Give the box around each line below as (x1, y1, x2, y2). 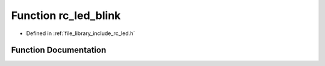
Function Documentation (11, 45, 107, 55)
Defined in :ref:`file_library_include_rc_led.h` (26, 30, 135, 37)
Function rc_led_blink (11, 9, 121, 22)
